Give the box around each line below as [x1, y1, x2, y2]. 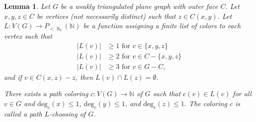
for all [233, 88, 252, 99]
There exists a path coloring [4, 88, 88, 99]
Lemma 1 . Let [4, 1, 50, 11]
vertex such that [4, 31, 52, 41]
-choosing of [49, 108, 86, 119]
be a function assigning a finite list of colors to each [83, 20, 241, 31]
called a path [4, 108, 42, 119]
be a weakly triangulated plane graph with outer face [60, 1, 218, 11]
